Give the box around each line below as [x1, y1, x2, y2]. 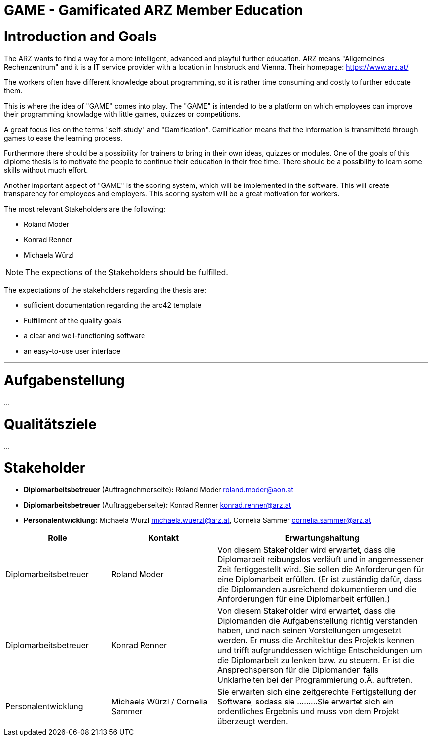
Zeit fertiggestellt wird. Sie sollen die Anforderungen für [217, 564, 424, 574]
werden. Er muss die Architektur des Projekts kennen [217, 635, 414, 645]
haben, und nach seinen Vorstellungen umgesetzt [217, 626, 402, 635]
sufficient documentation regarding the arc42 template [24, 300, 202, 309]
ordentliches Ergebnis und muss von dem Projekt [217, 706, 400, 716]
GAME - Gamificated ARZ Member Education [4, 2, 303, 19]
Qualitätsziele [4, 415, 97, 433]
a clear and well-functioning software [24, 331, 145, 340]
